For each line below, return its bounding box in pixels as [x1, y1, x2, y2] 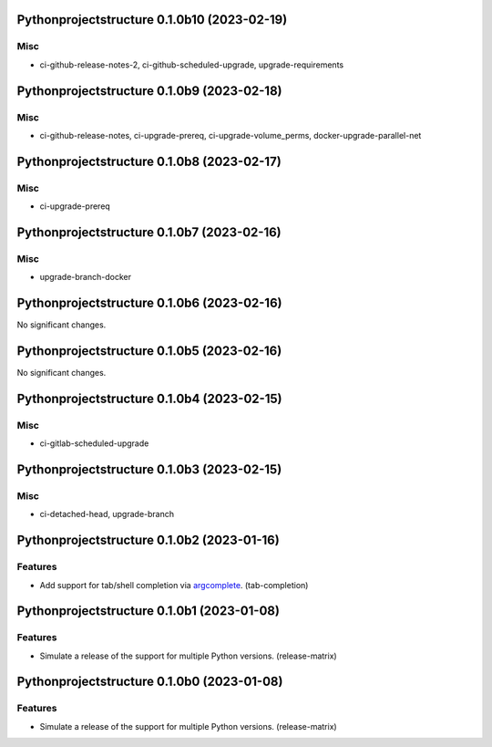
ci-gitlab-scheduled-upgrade [39, 438, 149, 449]
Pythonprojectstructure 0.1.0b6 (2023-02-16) [16, 296, 282, 311]
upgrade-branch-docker [39, 272, 132, 283]
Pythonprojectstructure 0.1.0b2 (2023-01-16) [16, 533, 280, 548]
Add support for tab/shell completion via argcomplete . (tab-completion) [39, 579, 309, 590]
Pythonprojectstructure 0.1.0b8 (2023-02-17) [16, 153, 282, 169]
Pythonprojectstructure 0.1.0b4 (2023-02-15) [16, 390, 282, 406]
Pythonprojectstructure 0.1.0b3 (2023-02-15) [16, 462, 282, 478]
